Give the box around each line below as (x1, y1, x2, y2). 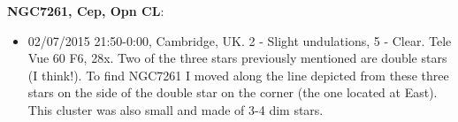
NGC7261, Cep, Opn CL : (7, 2, 164, 19)
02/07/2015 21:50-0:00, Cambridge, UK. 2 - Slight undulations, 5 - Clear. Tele (27, 31, 452, 50)
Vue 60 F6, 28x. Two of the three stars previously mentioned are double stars (27, 49, 447, 67)
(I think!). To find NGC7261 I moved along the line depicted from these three (27, 65, 449, 84)
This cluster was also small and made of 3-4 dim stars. (27, 100, 324, 118)
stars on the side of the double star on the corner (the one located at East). (27, 83, 438, 102)
